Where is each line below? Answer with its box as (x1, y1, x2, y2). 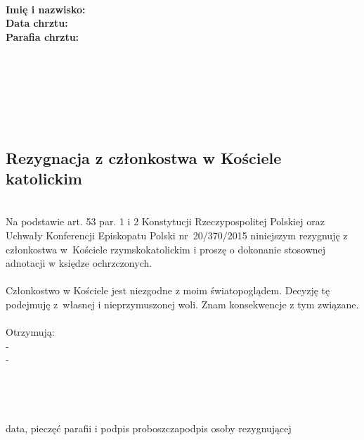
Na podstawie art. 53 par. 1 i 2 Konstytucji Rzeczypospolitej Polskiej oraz (6, 214, 325, 229)
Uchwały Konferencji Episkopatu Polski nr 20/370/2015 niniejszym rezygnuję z (6, 227, 348, 242)
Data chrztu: (6, 15, 68, 30)
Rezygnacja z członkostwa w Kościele (6, 146, 282, 168)
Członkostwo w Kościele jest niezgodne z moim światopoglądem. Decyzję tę (6, 283, 330, 298)
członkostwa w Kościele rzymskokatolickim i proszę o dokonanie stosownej (6, 241, 326, 256)
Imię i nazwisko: (6, 1, 86, 16)
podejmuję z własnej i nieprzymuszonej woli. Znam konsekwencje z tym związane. (6, 296, 359, 311)
